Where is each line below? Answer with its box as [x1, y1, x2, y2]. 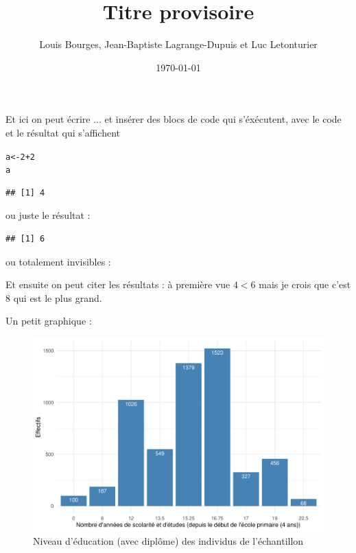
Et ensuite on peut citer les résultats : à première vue [5, 277, 230, 292]
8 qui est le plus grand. [5, 290, 102, 305]
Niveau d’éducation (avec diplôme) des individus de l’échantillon [33, 533, 304, 548]
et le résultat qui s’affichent [5, 125, 121, 139]
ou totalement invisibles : [5, 254, 111, 268]
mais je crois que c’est [259, 277, 351, 292]
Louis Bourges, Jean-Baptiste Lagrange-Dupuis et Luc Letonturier [39, 37, 318, 51]
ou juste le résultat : [5, 208, 91, 222]
